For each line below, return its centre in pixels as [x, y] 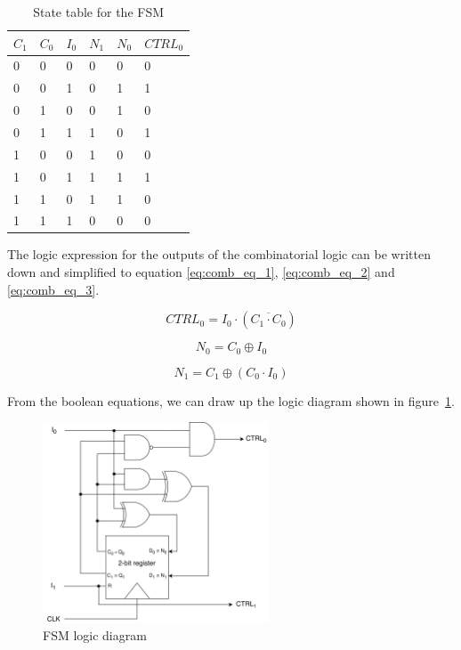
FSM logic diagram [95, 635]
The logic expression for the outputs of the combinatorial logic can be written [219, 254]
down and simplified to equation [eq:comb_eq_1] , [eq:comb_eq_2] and [201, 272]
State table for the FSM [99, 12]
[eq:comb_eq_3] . [53, 289]
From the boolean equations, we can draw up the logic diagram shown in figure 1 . [231, 400]
